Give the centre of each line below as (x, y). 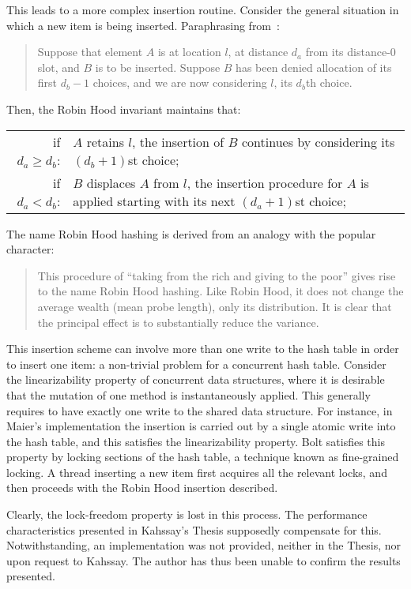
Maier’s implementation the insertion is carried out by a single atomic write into (201, 426)
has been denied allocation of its (314, 67)
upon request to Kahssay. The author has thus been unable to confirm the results (204, 560)
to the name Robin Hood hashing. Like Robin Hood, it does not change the (221, 291)
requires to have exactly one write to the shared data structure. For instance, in (200, 410)
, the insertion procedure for (265, 182)
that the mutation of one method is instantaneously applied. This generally (189, 394)
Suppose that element (90, 52)
